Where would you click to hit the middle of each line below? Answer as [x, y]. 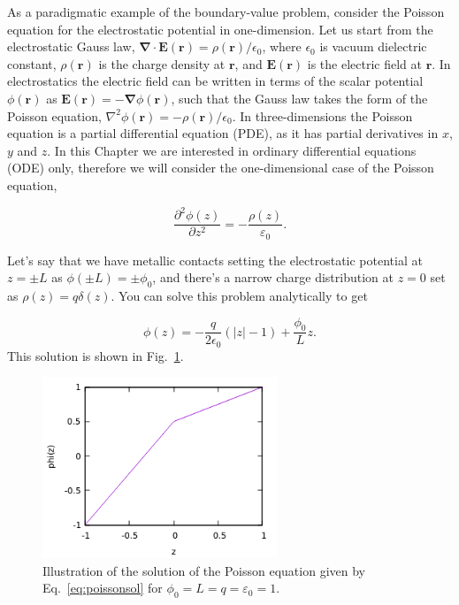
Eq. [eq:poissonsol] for [103, 588]
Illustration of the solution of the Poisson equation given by [204, 570]
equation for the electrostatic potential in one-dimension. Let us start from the [220, 29]
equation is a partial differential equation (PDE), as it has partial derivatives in [223, 133]
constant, [32, 63]
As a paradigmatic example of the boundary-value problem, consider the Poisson [226, 11]
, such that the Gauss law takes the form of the [299, 98]
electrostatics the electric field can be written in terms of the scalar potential [215, 81]
